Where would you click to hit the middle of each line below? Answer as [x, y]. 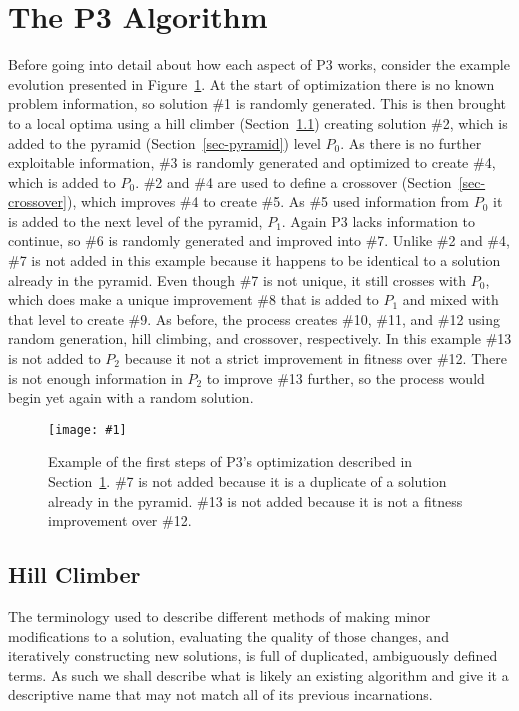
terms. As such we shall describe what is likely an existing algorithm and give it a [258, 674]
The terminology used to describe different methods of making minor [219, 616]
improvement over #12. [120, 520]
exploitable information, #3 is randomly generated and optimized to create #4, [252, 162]
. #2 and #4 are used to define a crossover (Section [293, 181]
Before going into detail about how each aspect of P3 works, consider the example [259, 64]
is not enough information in [95, 377]
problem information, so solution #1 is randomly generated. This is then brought [257, 103]
